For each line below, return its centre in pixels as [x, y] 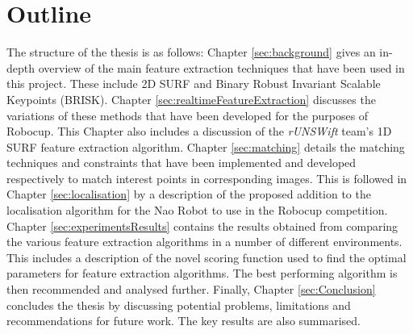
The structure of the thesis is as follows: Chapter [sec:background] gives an [191, 52]
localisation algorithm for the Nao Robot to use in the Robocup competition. [197, 210]
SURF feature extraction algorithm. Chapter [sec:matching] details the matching [206, 146]
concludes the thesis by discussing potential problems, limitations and [179, 305]
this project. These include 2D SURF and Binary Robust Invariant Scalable [194, 83]
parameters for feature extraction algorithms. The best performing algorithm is [202, 273]
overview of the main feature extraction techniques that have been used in [221, 67]
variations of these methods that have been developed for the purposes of [188, 115]
